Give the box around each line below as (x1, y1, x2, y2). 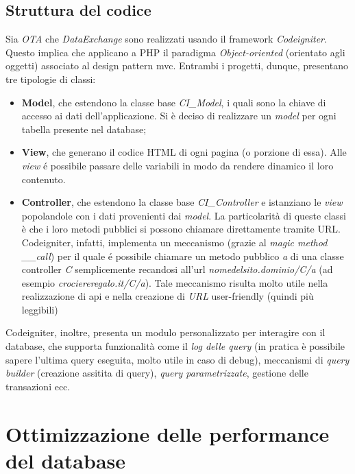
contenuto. (21, 171, 66, 186)
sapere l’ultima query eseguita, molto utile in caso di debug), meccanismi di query (5, 352, 350, 366)
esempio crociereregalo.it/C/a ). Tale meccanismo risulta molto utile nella (21, 275, 328, 289)
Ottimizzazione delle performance (5, 419, 330, 447)
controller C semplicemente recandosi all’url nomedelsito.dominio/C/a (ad (21, 262, 333, 276)
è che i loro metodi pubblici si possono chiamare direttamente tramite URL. (21, 222, 341, 236)
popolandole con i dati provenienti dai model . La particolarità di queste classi (21, 208, 346, 222)
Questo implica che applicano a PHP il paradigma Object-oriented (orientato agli (5, 45, 345, 59)
